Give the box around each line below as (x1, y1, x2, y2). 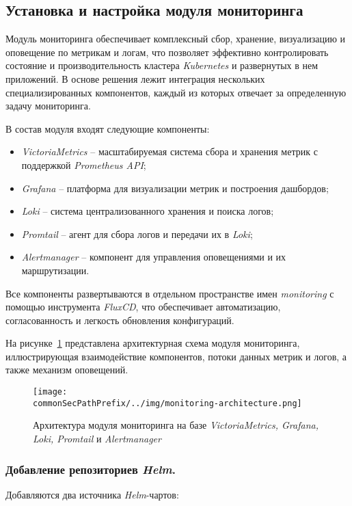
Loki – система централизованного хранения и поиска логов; (21, 204, 274, 218)
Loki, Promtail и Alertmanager (33, 431, 161, 445)
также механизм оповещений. (5, 362, 128, 377)
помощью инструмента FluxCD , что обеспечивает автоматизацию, (5, 299, 281, 314)
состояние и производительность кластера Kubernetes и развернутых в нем (5, 58, 319, 72)
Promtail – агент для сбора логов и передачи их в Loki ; (21, 226, 253, 241)
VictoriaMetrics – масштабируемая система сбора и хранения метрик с (21, 144, 318, 159)
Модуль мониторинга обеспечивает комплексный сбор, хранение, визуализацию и (5, 31, 345, 46)
